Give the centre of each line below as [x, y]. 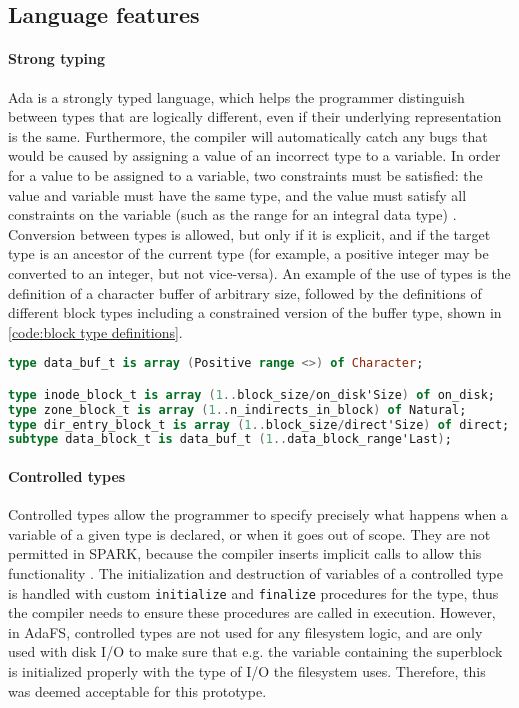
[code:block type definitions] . [95, 331]
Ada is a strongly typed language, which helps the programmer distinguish [236, 96]
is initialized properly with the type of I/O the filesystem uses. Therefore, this [247, 670]
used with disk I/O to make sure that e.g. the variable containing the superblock [255, 651]
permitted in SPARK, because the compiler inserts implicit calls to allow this [245, 553]
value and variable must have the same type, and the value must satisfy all [237, 194]
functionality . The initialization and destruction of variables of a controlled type [256, 572]
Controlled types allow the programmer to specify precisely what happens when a [258, 514]
